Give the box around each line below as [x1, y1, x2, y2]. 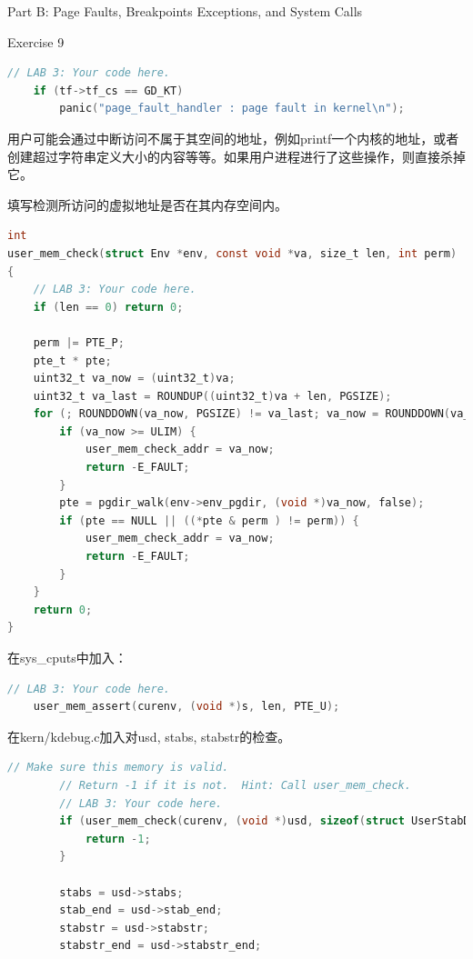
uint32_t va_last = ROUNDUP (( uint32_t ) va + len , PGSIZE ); [33, 389, 392, 403]
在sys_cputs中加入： [7, 648, 127, 666]
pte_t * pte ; [33, 354, 112, 367]
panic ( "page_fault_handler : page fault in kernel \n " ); [59, 102, 405, 115]
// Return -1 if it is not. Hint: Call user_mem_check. [59, 778, 411, 792]
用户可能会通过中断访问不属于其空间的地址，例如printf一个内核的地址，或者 [7, 128, 459, 147]
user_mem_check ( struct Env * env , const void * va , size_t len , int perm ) [7, 246, 458, 260]
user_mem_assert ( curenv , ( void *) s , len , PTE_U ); [33, 700, 340, 714]
